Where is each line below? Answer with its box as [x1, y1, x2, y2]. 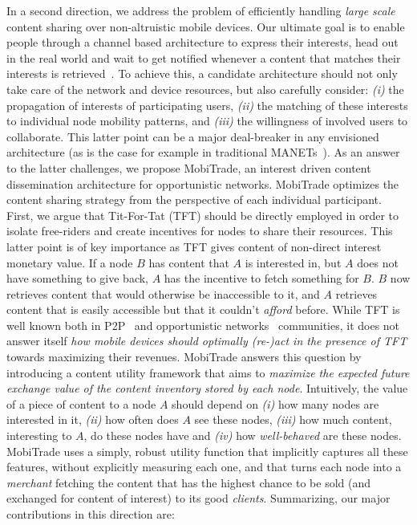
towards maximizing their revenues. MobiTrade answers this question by [6, 348, 362, 365]
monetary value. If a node [6, 254, 133, 271]
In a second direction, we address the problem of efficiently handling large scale [6, 2, 395, 18]
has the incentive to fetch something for [164, 270, 359, 287]
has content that [148, 254, 229, 271]
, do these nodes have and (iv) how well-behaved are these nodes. [83, 427, 402, 444]
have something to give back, [6, 270, 149, 287]
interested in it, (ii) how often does [6, 411, 179, 428]
